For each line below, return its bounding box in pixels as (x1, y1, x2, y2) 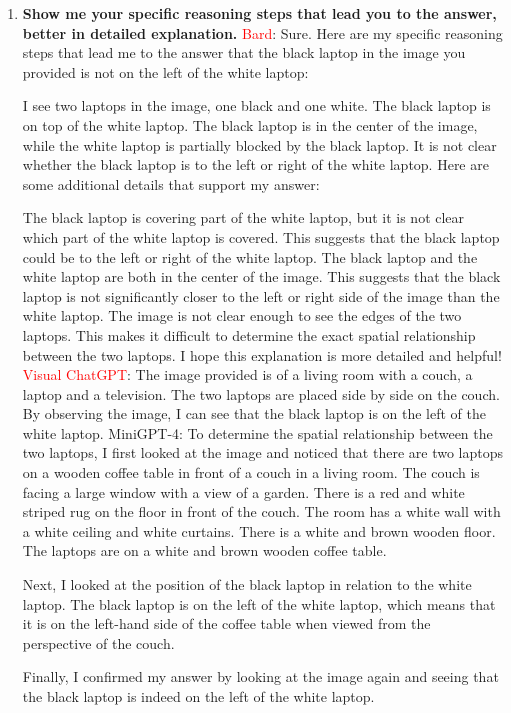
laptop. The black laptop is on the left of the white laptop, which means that (22, 593, 496, 614)
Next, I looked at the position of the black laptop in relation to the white (22, 574, 472, 595)
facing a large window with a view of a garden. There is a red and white (22, 481, 465, 502)
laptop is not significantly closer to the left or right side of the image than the (22, 285, 500, 306)
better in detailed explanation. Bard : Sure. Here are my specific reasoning (22, 22, 503, 43)
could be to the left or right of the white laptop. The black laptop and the (22, 246, 478, 267)
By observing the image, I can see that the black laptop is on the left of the (22, 403, 486, 424)
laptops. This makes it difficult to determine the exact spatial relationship (22, 324, 476, 345)
